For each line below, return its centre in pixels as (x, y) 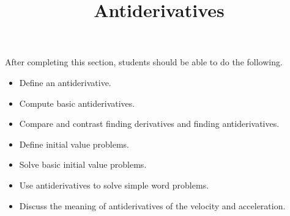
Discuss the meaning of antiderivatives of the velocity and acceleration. (152, 205)
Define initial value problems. (74, 144)
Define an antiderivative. (65, 82)
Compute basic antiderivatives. (77, 103)
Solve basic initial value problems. (83, 164)
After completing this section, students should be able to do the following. (144, 62)
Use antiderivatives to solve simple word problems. (114, 185)
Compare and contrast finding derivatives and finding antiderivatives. (149, 124)
